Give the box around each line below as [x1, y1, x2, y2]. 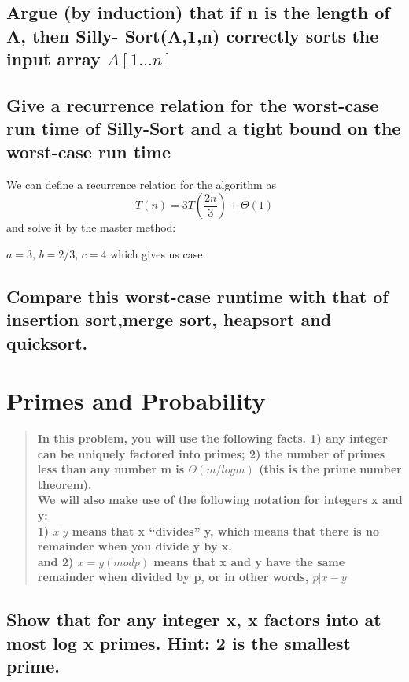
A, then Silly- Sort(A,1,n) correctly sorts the [6, 23, 379, 47]
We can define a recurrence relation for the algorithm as [6, 176, 276, 192]
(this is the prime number [259, 461, 402, 477]
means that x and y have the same [153, 553, 345, 569]
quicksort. [6, 330, 88, 354]
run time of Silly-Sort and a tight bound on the [6, 116, 401, 140]
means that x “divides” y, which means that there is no [72, 522, 379, 539]
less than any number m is [37, 461, 185, 477]
